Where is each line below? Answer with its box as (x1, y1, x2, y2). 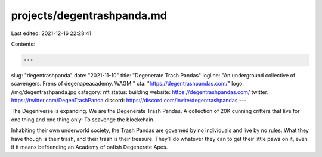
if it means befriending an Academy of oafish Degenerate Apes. (11, 143, 168, 151)
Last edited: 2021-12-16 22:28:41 (11, 30, 92, 37)
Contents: (11, 40, 35, 48)
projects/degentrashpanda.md (11, 9, 167, 22)
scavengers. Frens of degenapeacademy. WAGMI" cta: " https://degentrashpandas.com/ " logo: (11, 80, 244, 87)
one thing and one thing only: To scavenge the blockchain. (11, 116, 155, 123)
